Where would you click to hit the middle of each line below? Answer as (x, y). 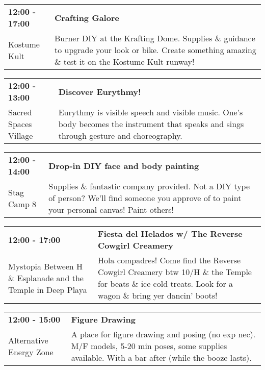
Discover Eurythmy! (100, 91)
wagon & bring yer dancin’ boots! (158, 295)
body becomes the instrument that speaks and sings (151, 124)
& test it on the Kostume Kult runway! (124, 61)
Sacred (20, 112)
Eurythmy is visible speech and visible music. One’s (151, 112)
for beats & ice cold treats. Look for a (166, 283)
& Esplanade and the (46, 278)
